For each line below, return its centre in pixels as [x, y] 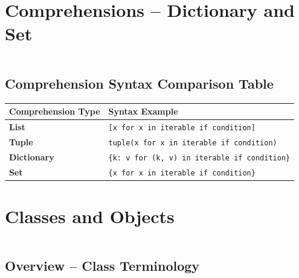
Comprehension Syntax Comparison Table [139, 83]
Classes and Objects [90, 216]
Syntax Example [143, 111]
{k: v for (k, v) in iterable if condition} [199, 158]
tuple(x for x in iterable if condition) [193, 143]
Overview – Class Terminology [102, 266]
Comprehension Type [55, 111]
